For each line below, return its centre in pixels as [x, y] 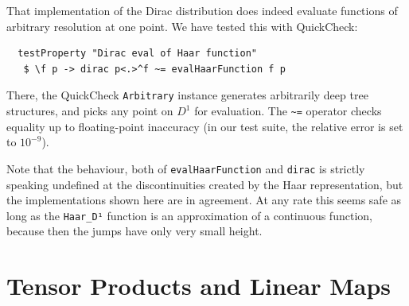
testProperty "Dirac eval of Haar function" [137, 54]
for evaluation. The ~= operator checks [288, 111]
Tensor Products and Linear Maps [199, 286]
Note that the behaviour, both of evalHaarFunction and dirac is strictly [186, 168]
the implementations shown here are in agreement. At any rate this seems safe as [204, 200]
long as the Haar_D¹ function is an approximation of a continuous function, [189, 215]
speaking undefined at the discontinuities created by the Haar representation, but [205, 184]
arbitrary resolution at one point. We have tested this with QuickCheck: [182, 26]
